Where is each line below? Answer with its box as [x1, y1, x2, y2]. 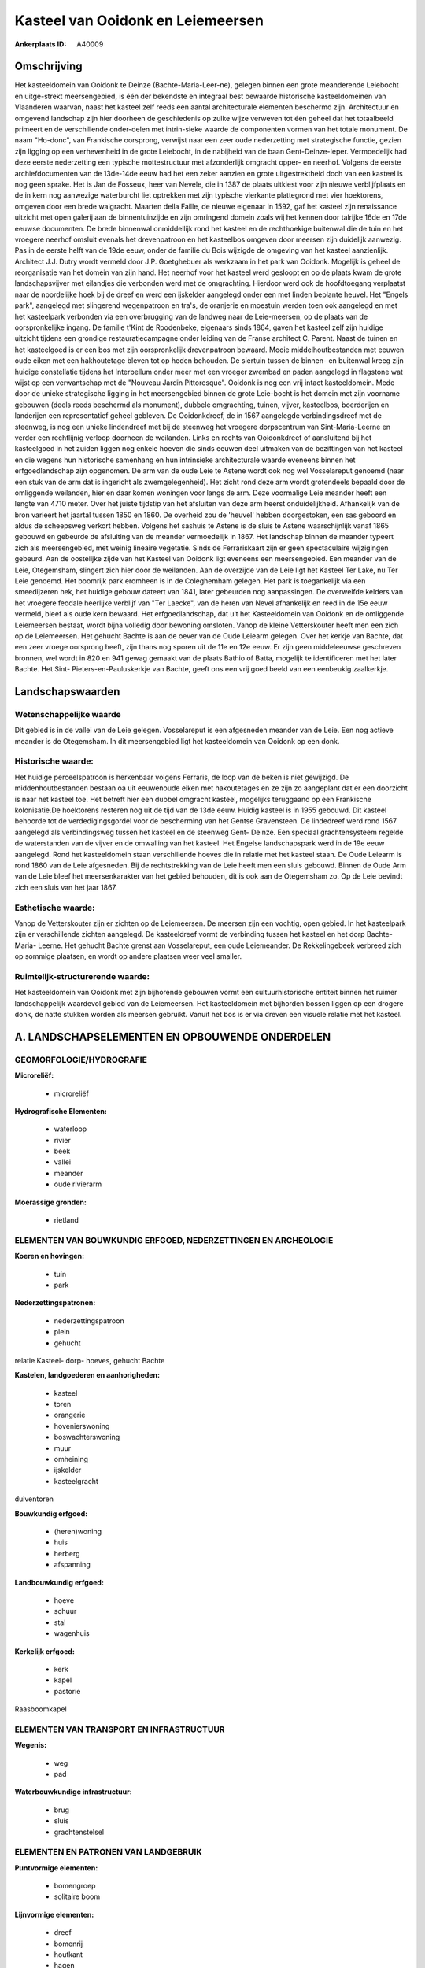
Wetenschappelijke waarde [14, 708, 121, 720]
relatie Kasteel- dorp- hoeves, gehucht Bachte [14, 1356, 165, 1365]
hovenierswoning [54, 1421, 110, 1430]
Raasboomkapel [14, 1704, 67, 1714]
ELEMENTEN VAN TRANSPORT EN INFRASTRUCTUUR [14, 1724, 225, 1735]
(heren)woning [54, 1527, 102, 1536]
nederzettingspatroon [54, 1315, 125, 1326]
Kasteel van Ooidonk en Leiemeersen [14, 12, 264, 29]
